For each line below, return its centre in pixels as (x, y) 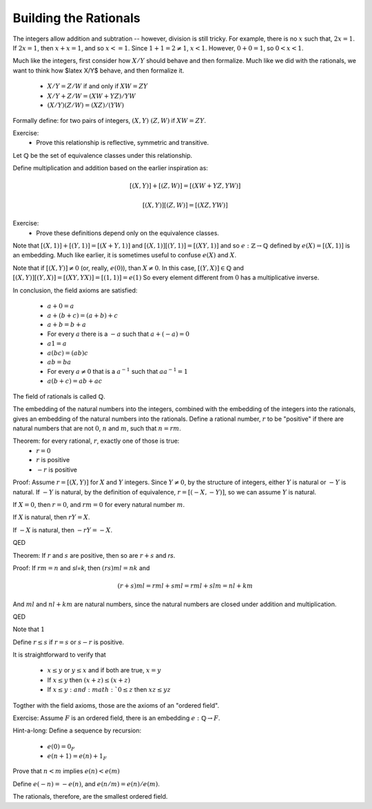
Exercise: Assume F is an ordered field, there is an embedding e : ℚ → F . (116, 718)
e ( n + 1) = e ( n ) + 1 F (77, 757)
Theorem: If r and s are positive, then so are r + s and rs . (94, 555)
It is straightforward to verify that (59, 655)
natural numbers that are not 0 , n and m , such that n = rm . (97, 428)
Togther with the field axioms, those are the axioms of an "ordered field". (116, 705)
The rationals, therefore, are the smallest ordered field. (90, 797)
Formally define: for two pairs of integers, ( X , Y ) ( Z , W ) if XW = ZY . (110, 120)
